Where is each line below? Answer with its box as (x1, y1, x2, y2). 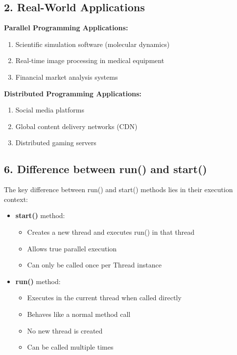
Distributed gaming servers (15, 137, 96, 148)
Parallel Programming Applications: (4, 22, 128, 33)
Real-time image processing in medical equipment (15, 55, 165, 66)
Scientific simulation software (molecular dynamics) (15, 39, 170, 49)
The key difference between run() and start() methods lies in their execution (4, 184, 233, 195)
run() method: (15, 276, 61, 286)
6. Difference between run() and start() (4, 161, 207, 177)
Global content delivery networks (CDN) (15, 121, 138, 131)
